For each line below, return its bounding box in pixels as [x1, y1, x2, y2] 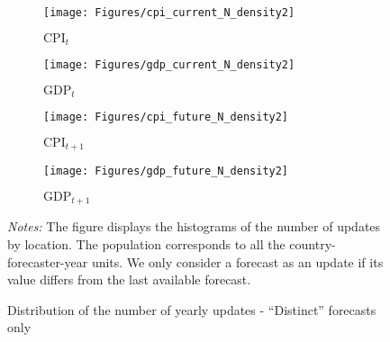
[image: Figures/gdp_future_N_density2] [43, 165, 289, 178]
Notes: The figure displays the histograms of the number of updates [7, 217, 381, 236]
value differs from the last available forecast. [7, 270, 251, 289]
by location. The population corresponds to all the [7, 235, 286, 254]
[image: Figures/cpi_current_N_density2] [43, 6, 295, 19]
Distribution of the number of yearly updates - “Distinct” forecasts [7, 300, 376, 319]
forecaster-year [7, 252, 88, 271]
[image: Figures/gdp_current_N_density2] [43, 58, 295, 72]
